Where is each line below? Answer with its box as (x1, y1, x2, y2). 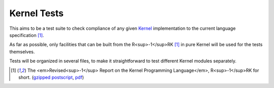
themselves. (9, 49, 35, 55)
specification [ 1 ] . (9, 32, 44, 38)
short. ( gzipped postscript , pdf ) (18, 74, 84, 80)
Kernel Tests (9, 8, 64, 19)
